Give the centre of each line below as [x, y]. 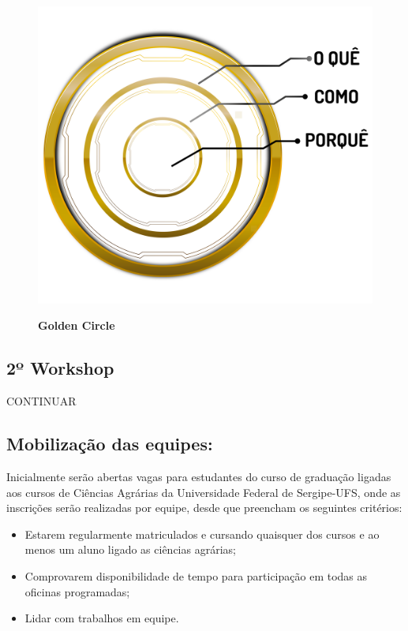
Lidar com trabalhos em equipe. [102, 618]
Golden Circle [77, 325]
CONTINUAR [41, 401]
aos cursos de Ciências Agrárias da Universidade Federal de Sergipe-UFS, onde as [204, 492]
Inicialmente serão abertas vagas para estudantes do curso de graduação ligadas [199, 476]
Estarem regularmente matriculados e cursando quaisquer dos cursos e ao [202, 534]
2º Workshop [60, 368]
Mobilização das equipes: [110, 444]
